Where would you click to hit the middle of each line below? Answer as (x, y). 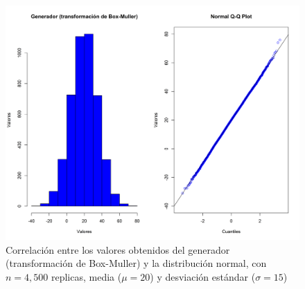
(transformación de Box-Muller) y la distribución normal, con (136, 263)
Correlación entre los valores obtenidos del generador (118, 249)
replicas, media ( (86, 276)
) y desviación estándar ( (203, 276)
